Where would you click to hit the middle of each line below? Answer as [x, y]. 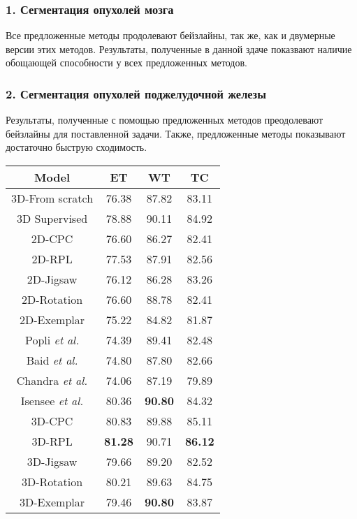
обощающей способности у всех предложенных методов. [126, 63]
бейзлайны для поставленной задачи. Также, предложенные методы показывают [176, 133]
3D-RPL [52, 441]
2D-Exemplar [52, 320]
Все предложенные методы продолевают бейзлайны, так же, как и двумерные [170, 35]
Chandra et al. [52, 380]
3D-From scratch [52, 198]
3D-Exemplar [52, 502]
